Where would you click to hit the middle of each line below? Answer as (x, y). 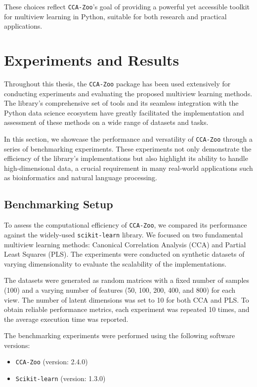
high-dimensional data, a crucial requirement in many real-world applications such (128, 168)
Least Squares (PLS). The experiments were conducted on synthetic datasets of (124, 254)
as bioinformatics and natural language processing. (81, 177)
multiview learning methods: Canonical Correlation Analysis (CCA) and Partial (125, 244)
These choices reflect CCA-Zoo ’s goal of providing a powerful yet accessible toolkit (127, 6)
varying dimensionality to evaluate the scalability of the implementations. (115, 263)
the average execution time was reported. (66, 319)
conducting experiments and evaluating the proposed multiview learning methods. (128, 93)
